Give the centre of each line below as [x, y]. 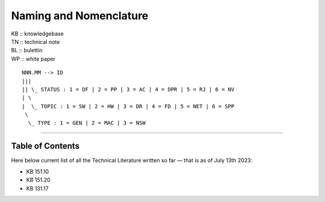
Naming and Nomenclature [80, 16]
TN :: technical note [36, 41]
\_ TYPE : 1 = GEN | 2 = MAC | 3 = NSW [87, 123]
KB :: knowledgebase [38, 34]
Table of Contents [45, 146]
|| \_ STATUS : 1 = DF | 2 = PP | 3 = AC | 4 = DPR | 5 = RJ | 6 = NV [128, 89]
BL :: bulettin [27, 50]
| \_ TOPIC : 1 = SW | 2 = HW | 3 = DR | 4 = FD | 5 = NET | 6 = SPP [128, 106]
